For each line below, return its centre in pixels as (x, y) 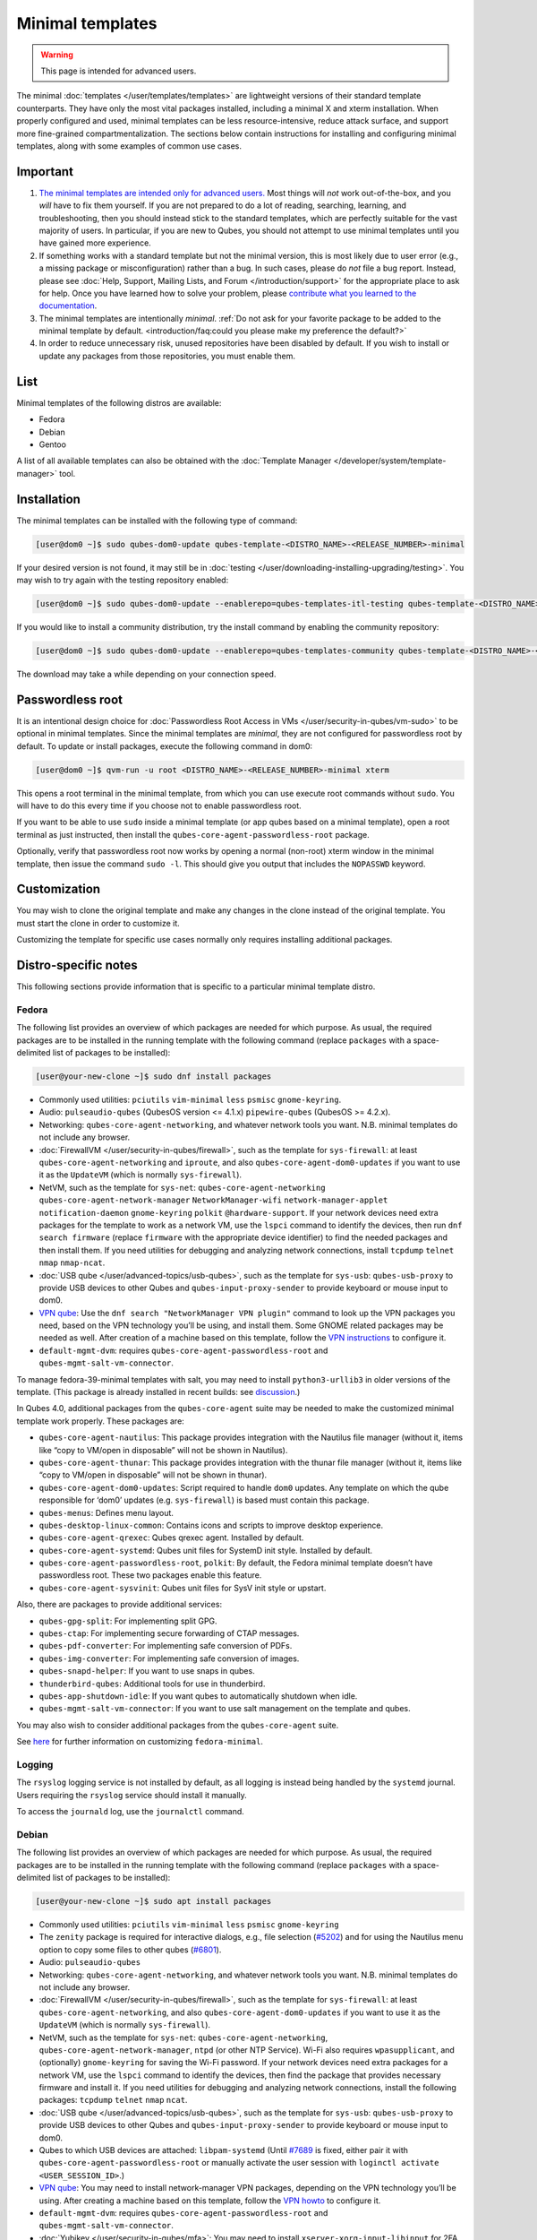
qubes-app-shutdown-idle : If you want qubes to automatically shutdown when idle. (198, 1696)
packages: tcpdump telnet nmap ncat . (113, 2100)
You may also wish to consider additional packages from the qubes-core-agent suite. (178, 1725)
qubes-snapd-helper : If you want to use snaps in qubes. (147, 1671)
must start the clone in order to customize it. (98, 923)
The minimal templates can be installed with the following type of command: (157, 521)
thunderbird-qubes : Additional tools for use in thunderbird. (152, 1684)
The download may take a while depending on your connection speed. (146, 674)
